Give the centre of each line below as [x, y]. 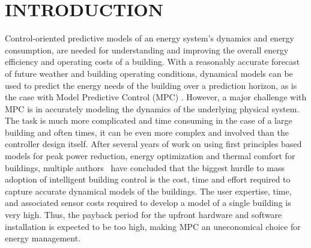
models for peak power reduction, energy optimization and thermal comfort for [150, 156]
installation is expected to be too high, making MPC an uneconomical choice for [153, 226]
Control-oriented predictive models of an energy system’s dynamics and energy [150, 38]
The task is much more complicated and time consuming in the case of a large [149, 120]
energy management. [43, 238]
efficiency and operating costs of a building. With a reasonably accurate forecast [152, 62]
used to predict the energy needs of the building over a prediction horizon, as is [151, 85]
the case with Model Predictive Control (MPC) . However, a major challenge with [156, 97]
